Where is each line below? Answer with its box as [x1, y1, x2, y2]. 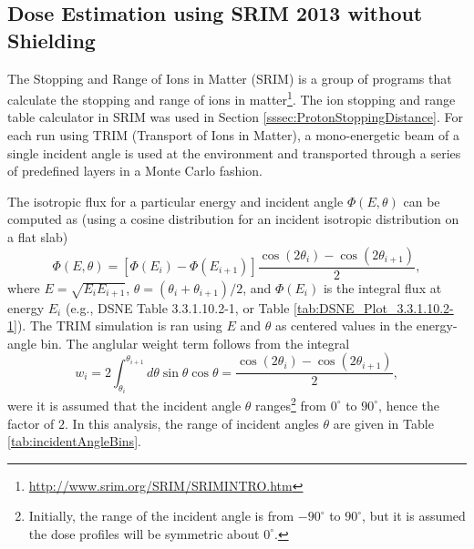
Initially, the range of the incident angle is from [28, 506, 294, 525]
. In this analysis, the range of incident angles [65, 413, 319, 432]
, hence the [378, 395, 439, 414]
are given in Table [333, 413, 434, 432]
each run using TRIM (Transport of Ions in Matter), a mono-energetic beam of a [7, 126, 460, 145]
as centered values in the [274, 316, 413, 335]
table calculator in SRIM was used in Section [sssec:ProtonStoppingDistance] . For [7, 107, 463, 127]
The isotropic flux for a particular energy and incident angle [7, 191, 344, 210]
